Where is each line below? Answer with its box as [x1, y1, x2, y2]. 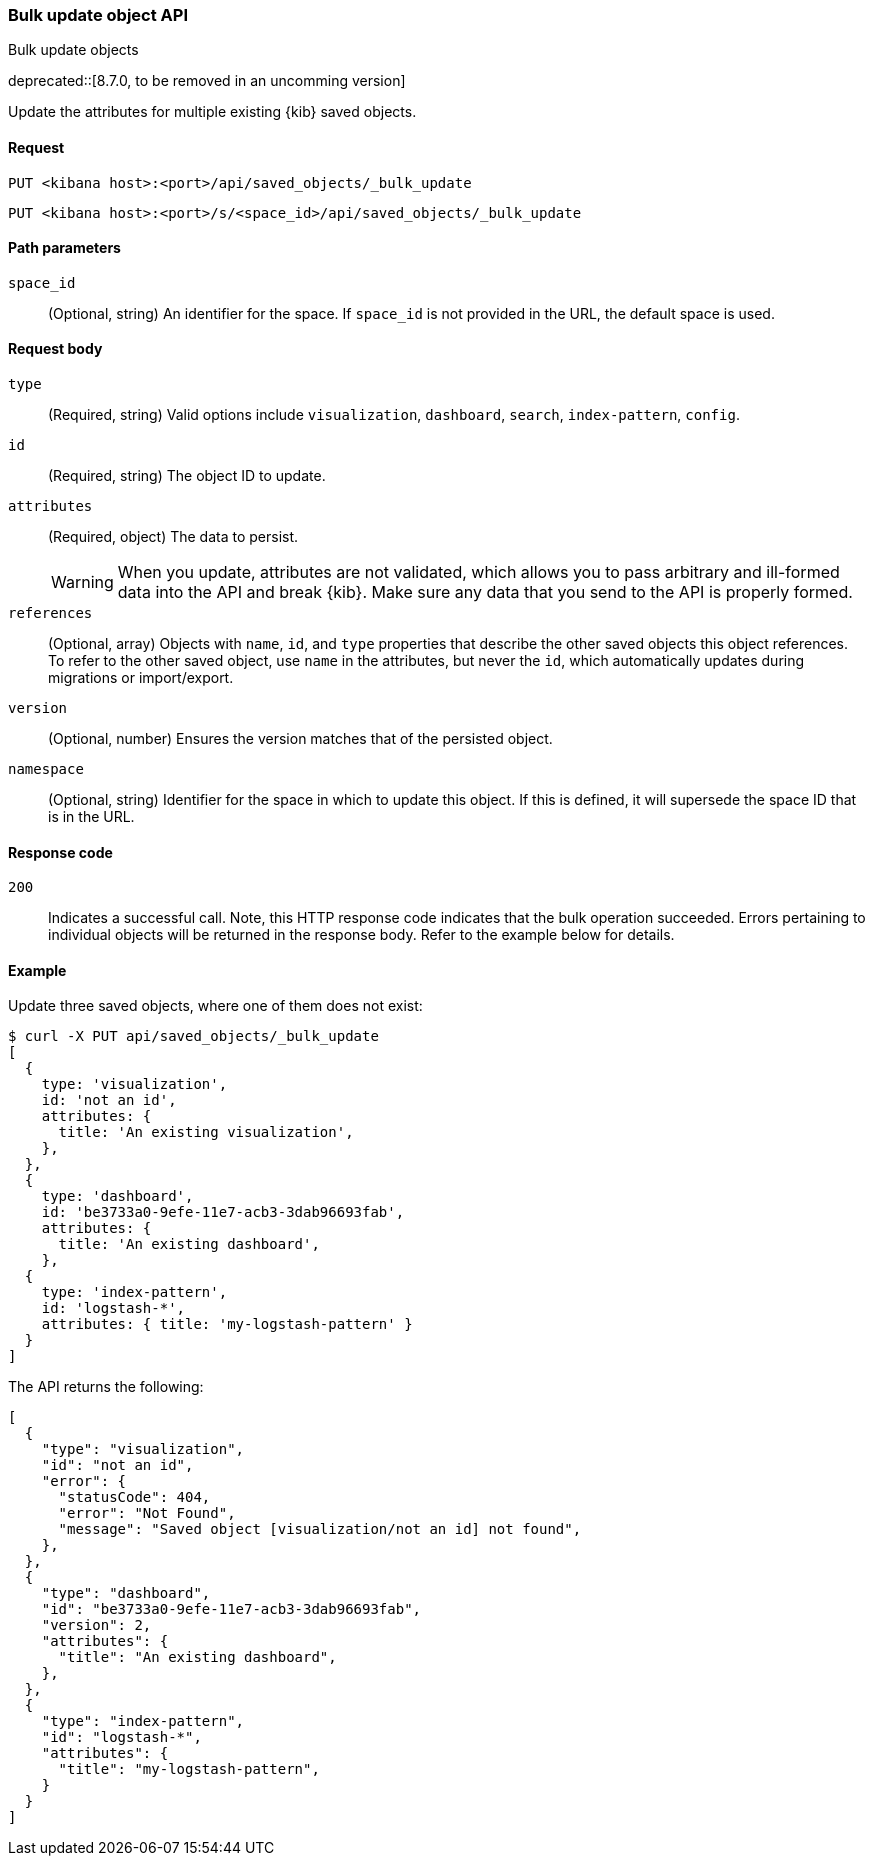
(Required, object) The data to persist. [48, 528, 299, 546]
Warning [51, 572, 114, 593]
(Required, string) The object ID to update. [48, 467, 326, 485]
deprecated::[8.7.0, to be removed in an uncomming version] [8, 72, 406, 90]
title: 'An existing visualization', [58, 1124, 354, 1141]
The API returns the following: [8, 1378, 204, 1396]
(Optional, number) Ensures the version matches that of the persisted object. [48, 730, 553, 748]
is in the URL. [48, 808, 135, 826]
